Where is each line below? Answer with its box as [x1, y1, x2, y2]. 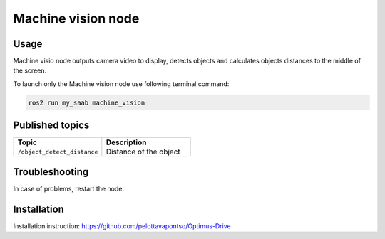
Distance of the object [106, 147, 181, 156]
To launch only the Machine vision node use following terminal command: [13, 79, 230, 88]
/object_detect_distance [17, 148, 98, 156]
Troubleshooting [13, 166, 89, 178]
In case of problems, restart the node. [13, 184, 125, 193]
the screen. [13, 66, 47, 75]
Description [106, 137, 147, 147]
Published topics [13, 119, 90, 132]
